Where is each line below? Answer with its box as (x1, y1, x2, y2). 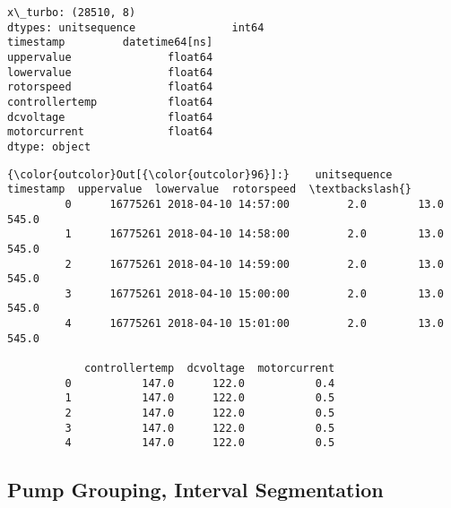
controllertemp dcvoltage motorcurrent (83, 362, 335, 375)
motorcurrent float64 (7, 125, 213, 139)
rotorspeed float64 (7, 81, 213, 94)
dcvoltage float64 (7, 110, 213, 124)
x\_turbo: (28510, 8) (7, 6, 136, 19)
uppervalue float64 (7, 50, 213, 64)
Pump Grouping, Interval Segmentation (7, 476, 384, 504)
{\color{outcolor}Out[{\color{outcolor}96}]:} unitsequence (7, 168, 393, 181)
